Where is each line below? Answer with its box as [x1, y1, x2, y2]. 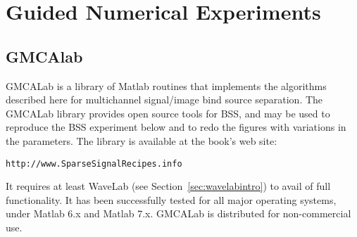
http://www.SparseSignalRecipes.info [6, 158, 182, 169]
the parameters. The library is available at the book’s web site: [6, 133, 277, 148]
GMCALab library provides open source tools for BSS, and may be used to [6, 105, 330, 120]
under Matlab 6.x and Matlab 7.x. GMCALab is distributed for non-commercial [6, 206, 351, 221]
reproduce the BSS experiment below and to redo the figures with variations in [6, 120, 346, 134]
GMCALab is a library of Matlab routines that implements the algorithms [6, 78, 327, 93]
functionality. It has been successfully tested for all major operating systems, [6, 192, 337, 207]
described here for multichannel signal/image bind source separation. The [6, 92, 323, 107]
